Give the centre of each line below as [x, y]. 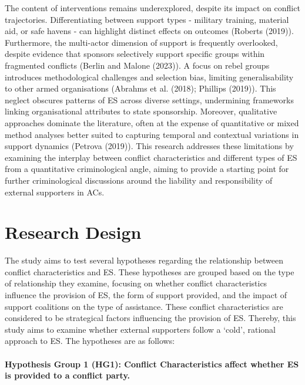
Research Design [73, 232]
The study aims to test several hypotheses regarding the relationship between [144, 260]
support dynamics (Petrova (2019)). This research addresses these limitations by [149, 146]
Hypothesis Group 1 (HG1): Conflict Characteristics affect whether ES [152, 364]
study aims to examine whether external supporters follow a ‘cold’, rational [140, 329]
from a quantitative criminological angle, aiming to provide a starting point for [147, 169]
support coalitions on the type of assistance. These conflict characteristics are [144, 306]
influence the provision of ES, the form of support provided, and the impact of [146, 295]
